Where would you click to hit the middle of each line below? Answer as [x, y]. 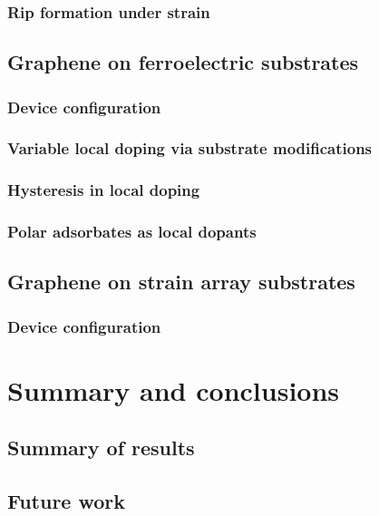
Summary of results [101, 448]
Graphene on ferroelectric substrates [183, 62]
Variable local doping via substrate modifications [190, 148]
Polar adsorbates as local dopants [132, 232]
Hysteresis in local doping [104, 190]
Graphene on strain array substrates [181, 282]
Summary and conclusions [174, 389]
